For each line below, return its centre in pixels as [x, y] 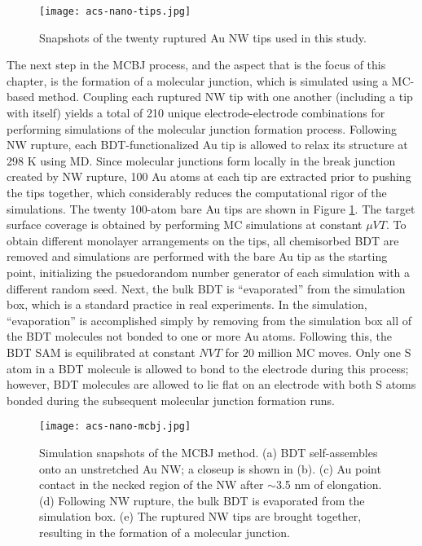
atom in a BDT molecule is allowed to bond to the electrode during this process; [208, 368]
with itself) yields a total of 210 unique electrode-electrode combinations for [196, 113]
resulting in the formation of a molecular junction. [165, 532]
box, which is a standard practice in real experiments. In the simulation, [187, 304]
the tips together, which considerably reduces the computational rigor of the [197, 192]
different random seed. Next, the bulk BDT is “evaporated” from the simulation [206, 288]
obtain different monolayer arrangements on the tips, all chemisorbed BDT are [203, 240]
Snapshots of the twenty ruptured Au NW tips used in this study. [203, 37]
